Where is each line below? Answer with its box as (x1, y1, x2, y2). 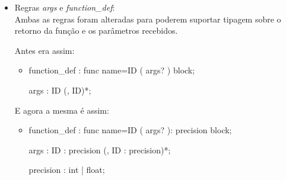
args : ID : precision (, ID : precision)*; (28, 143, 171, 156)
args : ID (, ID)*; (28, 83, 91, 96)
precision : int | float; (28, 163, 105, 176)
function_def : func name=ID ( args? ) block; (28, 64, 195, 76)
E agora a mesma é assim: (14, 104, 109, 116)
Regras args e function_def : (14, 1, 115, 13)
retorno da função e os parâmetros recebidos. (14, 24, 178, 37)
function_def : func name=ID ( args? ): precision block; (28, 124, 232, 136)
